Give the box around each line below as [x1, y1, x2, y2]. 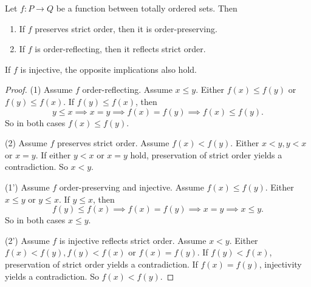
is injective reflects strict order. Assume [59, 234, 207, 246]
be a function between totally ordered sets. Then [56, 2, 238, 14]
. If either [35, 148, 71, 161]
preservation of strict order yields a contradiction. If [5, 257, 198, 270]
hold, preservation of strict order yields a [130, 148, 282, 161]
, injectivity [259, 257, 302, 270]
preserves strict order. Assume [56, 137, 169, 149]
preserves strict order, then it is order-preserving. [35, 22, 217, 35]
